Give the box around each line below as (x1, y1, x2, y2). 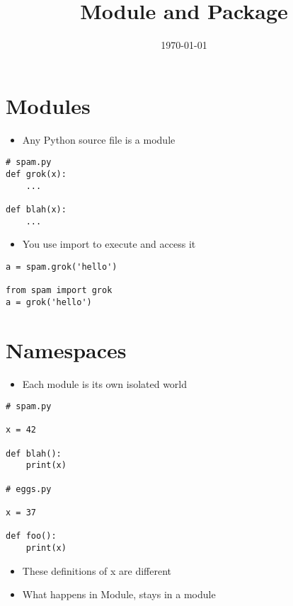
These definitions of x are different (22, 563, 172, 578)
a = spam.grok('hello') (6, 261, 117, 272)
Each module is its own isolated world (22, 376, 188, 391)
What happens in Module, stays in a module (22, 587, 216, 602)
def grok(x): (6, 168, 67, 179)
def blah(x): (6, 204, 67, 215)
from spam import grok (6, 285, 113, 296)
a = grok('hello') (6, 297, 92, 307)
